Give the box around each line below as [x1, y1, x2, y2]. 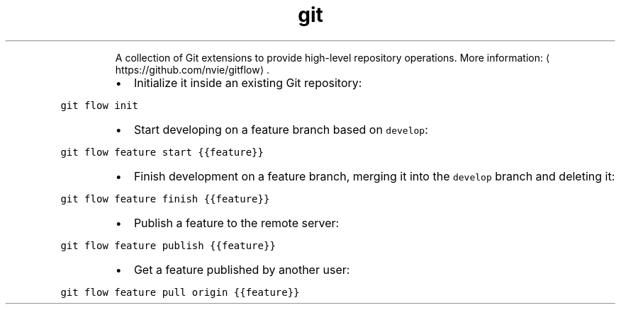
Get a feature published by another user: [133, 262, 350, 277]
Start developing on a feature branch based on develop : [133, 122, 428, 137]
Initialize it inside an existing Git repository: [133, 75, 362, 90]
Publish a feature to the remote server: [133, 215, 340, 230]
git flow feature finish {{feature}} [60, 193, 270, 205]
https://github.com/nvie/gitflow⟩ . [115, 63, 270, 76]
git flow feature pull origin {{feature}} [60, 286, 300, 298]
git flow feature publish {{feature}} [60, 239, 276, 251]
